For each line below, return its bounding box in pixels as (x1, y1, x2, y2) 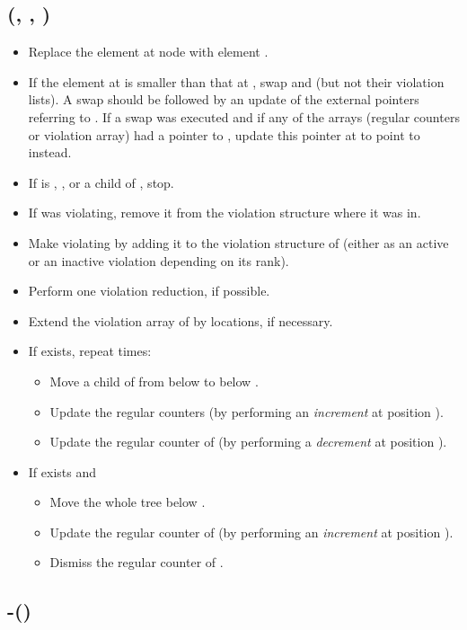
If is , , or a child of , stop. (28, 173, 174, 191)
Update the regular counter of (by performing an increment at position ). (49, 522, 454, 541)
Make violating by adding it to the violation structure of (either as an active (28, 233, 449, 252)
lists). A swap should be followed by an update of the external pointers (28, 90, 419, 109)
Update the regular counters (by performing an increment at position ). (49, 402, 444, 421)
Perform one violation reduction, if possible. (28, 281, 270, 300)
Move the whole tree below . (49, 492, 206, 511)
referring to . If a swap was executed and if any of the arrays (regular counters (28, 107, 460, 126)
